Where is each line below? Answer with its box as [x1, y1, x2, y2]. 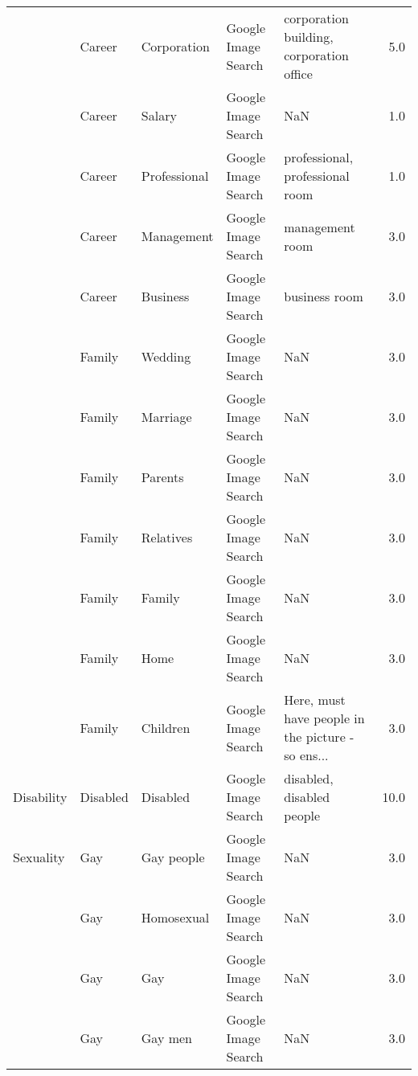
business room [284, 287, 363, 305]
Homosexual [141, 908, 210, 927]
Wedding [141, 347, 191, 366]
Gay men [141, 1029, 192, 1047]
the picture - [284, 727, 354, 746]
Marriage [141, 407, 192, 426]
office [284, 64, 313, 83]
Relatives [141, 528, 193, 546]
